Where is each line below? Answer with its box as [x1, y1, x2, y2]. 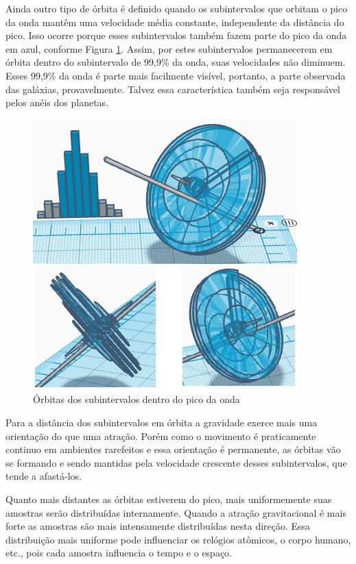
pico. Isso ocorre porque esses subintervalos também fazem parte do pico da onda [5, 28, 347, 42]
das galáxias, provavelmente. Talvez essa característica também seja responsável [5, 82, 340, 96]
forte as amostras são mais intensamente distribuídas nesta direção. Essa [5, 519, 311, 533]
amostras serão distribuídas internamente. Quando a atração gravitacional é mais [5, 505, 346, 519]
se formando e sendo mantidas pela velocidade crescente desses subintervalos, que [5, 455, 347, 469]
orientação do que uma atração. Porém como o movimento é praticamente [5, 428, 316, 443]
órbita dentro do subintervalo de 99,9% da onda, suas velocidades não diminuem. [5, 55, 346, 69]
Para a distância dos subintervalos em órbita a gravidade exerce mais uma [5, 415, 318, 429]
